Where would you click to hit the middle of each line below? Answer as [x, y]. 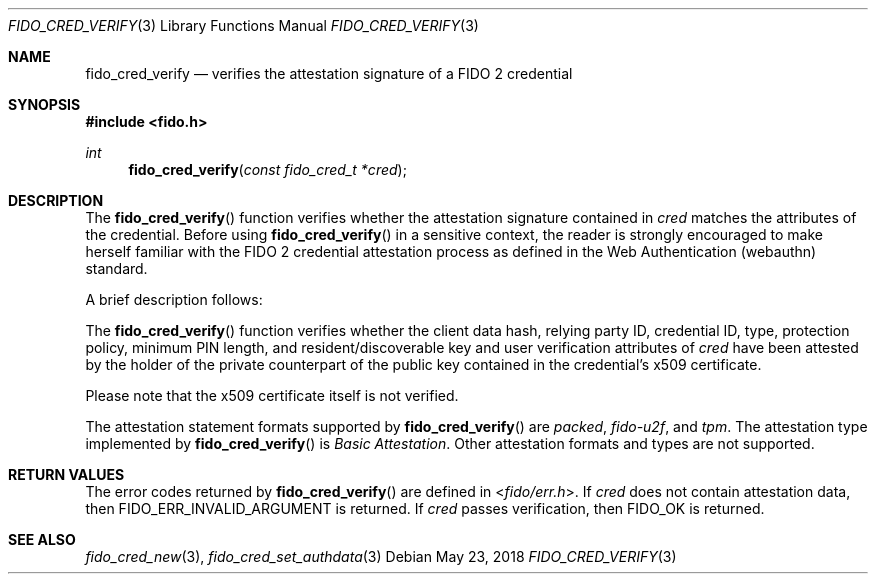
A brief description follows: [174, 299]
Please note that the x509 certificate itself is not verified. [272, 395]
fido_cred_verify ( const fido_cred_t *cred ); [267, 169]
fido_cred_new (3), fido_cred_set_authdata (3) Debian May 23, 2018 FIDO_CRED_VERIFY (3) [381, 556]
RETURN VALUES [66, 474]
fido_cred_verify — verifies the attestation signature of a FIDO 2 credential [329, 73]
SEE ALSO [42, 539]
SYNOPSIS [44, 104]
